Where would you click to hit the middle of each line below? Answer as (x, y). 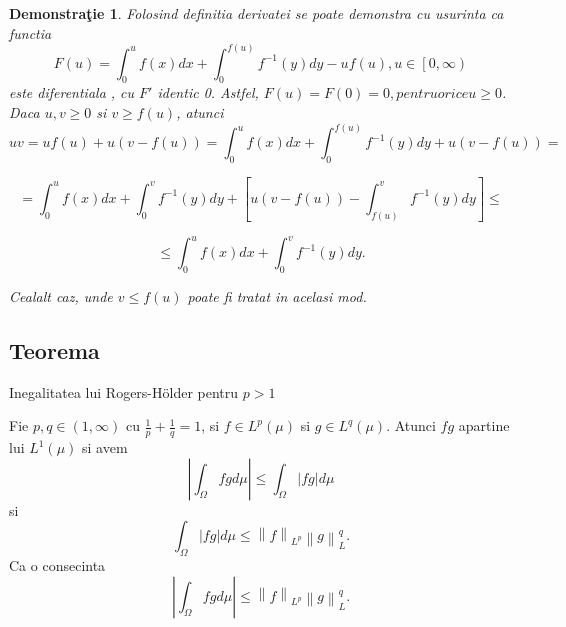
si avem (105, 447)
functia (30, 32)
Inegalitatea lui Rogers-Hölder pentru (124, 391)
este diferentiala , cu (72, 92)
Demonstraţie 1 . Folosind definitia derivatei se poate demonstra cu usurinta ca (256, 13)
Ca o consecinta (57, 565)
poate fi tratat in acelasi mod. (277, 295)
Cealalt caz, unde (61, 295)
